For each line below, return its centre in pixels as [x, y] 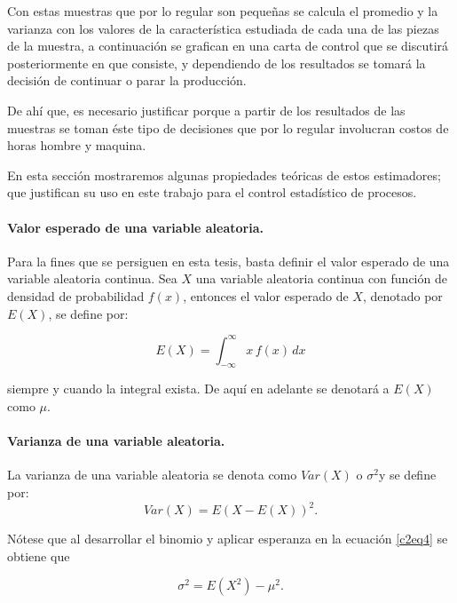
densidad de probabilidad [76, 295]
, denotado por [402, 295]
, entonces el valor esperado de [266, 295]
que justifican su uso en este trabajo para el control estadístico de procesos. [212, 192]
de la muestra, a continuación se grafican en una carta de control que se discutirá [228, 46]
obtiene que [39, 555]
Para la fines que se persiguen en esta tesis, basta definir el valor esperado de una [228, 261]
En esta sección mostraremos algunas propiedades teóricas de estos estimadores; [224, 175]
